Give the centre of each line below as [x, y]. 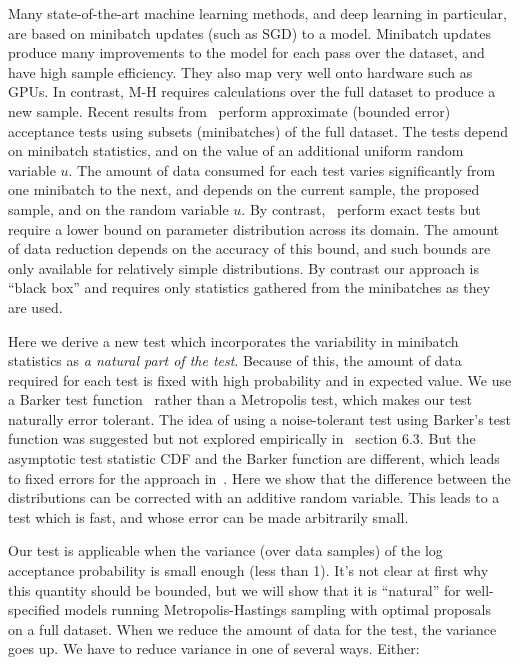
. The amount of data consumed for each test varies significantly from [282, 169]
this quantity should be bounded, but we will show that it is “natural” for [234, 589]
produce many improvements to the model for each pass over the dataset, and [246, 52]
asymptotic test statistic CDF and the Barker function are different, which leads [254, 458]
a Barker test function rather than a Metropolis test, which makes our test [240, 399]
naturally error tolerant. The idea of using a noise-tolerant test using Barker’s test [260, 418]
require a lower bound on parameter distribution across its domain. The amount [253, 228]
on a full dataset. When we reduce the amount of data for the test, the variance [252, 628]
